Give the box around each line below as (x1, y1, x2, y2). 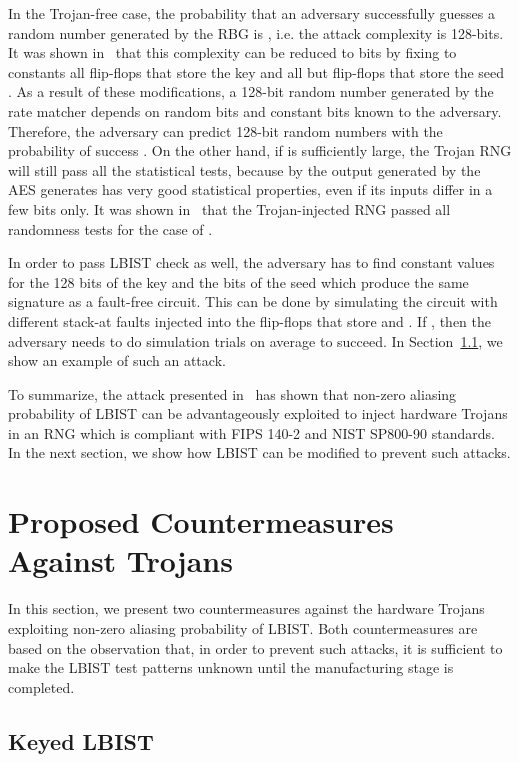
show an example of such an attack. (8, 350, 226, 371)
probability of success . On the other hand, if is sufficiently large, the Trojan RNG (8, 140, 512, 161)
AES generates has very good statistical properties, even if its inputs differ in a (8, 179, 493, 200)
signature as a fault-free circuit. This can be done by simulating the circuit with (8, 291, 498, 312)
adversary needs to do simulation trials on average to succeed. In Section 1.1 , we (8, 330, 503, 351)
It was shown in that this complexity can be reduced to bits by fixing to (8, 42, 457, 63)
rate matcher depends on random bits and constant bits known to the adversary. (8, 100, 502, 121)
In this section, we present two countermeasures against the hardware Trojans (8, 598, 485, 619)
